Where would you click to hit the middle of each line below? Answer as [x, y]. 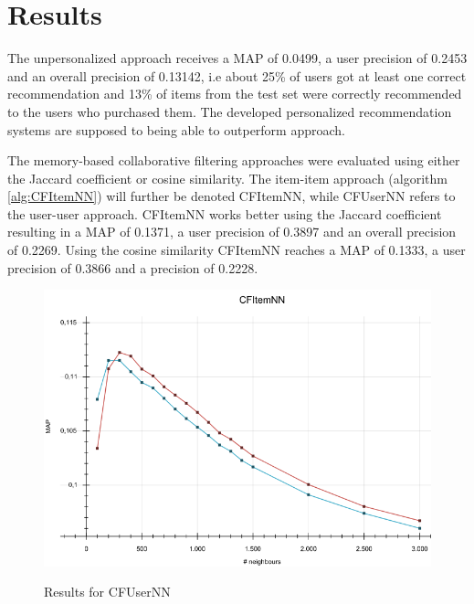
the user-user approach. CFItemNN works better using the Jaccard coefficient [225, 213]
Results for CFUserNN [107, 592]
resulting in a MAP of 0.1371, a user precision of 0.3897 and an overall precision [232, 232]
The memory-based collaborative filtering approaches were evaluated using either [234, 160]
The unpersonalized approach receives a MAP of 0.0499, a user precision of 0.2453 [237, 58]
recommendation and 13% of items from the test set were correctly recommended [235, 94]
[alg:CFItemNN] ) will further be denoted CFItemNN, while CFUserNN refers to [232, 196]
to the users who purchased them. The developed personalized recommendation [230, 111]
